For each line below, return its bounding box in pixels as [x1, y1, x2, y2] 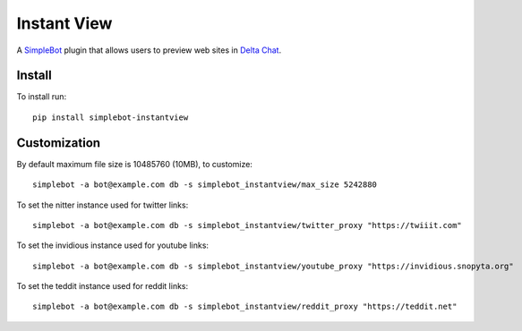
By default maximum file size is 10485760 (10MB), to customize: [16, 158, 252, 169]
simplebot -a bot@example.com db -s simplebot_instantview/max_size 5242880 [32, 180, 378, 190]
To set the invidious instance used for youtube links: [16, 240, 210, 250]
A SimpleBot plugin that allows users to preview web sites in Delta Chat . [16, 45, 282, 55]
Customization [16, 135, 101, 150]
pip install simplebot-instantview [32, 112, 189, 123]
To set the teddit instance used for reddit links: [16, 281, 189, 292]
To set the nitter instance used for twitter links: [16, 199, 189, 210]
